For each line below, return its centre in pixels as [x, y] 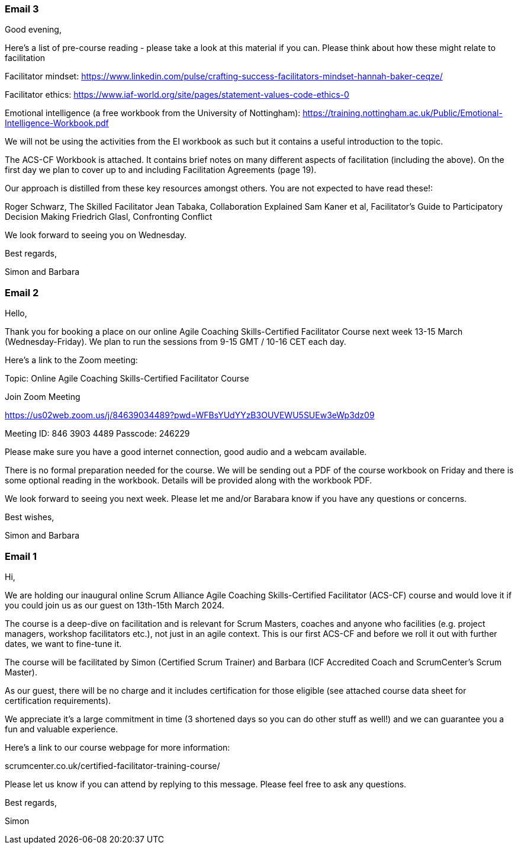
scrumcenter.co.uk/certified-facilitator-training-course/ [112, 765]
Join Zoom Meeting [43, 397]
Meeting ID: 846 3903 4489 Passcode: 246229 [97, 434]
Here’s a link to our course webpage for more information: [118, 747]
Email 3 [22, 9]
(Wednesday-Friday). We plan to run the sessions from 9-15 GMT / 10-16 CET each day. [176, 342]
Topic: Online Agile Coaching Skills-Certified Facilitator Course [127, 379]
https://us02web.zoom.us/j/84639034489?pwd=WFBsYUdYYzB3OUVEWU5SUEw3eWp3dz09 [190, 415]
